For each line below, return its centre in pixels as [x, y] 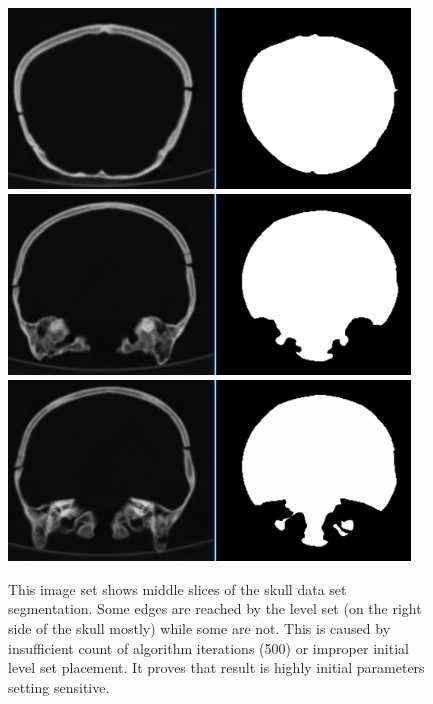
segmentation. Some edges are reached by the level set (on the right [215, 608]
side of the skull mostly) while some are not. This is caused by [199, 627]
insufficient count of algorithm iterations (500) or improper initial [208, 647]
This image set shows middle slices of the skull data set [177, 588]
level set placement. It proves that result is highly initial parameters [216, 667]
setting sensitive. [59, 686]
